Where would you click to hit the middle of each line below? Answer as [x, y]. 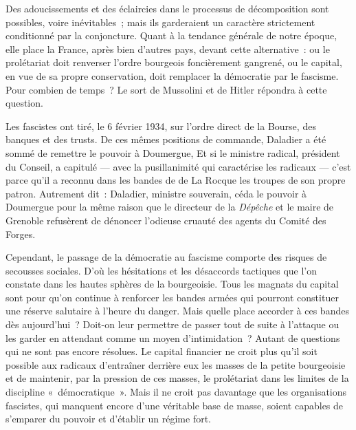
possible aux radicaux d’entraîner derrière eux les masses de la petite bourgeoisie [176, 364]
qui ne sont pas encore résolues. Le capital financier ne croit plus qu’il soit [162, 351]
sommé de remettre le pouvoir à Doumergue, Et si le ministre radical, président [173, 152]
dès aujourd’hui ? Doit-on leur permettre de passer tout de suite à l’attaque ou [173, 324]
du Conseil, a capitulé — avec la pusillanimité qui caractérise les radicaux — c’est [178, 166]
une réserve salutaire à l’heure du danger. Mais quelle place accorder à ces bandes [177, 311]
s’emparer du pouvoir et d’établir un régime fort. [109, 419]
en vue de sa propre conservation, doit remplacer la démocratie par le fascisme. [172, 75]
